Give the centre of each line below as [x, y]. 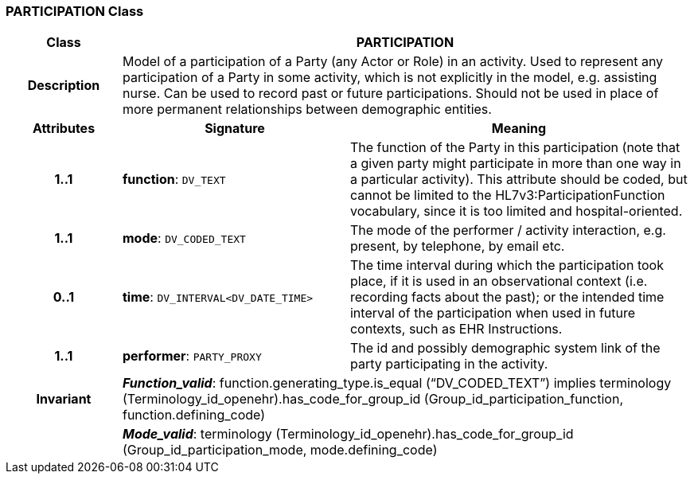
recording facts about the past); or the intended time [507, 297]
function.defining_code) [194, 415]
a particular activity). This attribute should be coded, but [519, 180]
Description [64, 86]
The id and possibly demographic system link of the [505, 348]
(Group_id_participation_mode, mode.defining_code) [280, 450]
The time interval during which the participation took [507, 265]
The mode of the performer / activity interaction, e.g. [508, 230]
